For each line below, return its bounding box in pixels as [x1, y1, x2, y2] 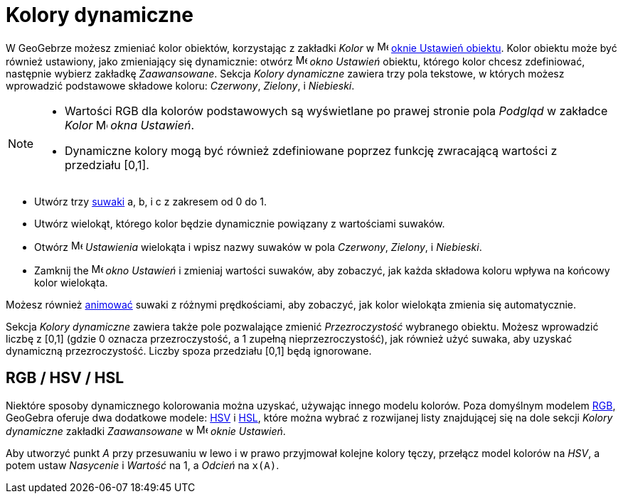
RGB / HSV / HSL [6, 369, 124, 387]
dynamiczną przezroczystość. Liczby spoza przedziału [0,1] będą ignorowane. [6, 344, 372, 357]
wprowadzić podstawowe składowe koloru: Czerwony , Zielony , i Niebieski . [6, 79, 355, 92]
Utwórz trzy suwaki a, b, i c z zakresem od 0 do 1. [34, 195, 267, 208]
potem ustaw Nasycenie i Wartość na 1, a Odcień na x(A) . [6, 458, 279, 471]
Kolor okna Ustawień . [65, 117, 194, 132]
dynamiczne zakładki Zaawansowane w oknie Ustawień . [6, 424, 286, 437]
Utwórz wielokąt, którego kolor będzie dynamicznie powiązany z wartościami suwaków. [34, 217, 445, 230]
